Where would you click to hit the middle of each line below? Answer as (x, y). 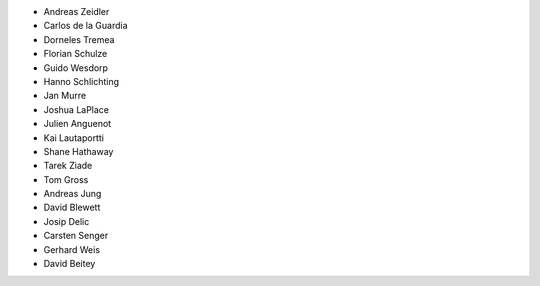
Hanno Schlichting (81, 81)
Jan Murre (65, 96)
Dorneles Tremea (79, 39)
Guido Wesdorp (76, 67)
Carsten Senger (76, 236)
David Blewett (72, 207)
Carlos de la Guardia (85, 26)
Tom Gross (66, 179)
